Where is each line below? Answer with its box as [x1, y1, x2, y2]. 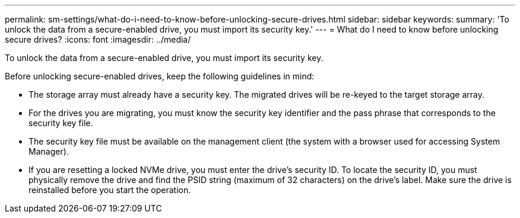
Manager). [28, 146, 69, 156]
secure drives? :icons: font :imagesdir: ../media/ [5, 34, 191, 44]
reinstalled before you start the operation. [28, 185, 191, 195]
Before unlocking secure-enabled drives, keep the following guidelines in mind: [5, 71, 315, 81]
